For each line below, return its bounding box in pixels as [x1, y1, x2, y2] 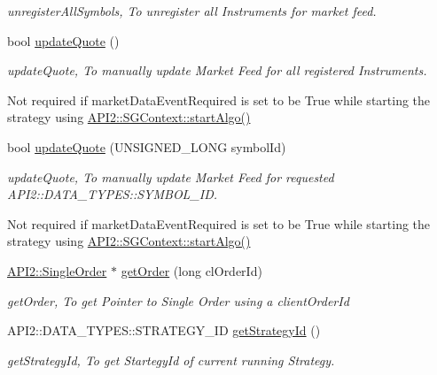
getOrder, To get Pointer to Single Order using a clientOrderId [7, 291, 349, 310]
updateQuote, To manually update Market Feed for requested [7, 167, 334, 186]
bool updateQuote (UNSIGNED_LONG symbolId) [7, 137, 286, 156]
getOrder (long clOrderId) [121, 261, 262, 279]
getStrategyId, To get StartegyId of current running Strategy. [7, 350, 335, 369]
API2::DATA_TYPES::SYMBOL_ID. [7, 185, 218, 203]
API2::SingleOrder [7, 261, 107, 279]
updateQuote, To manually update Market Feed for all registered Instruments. [7, 61, 427, 80]
